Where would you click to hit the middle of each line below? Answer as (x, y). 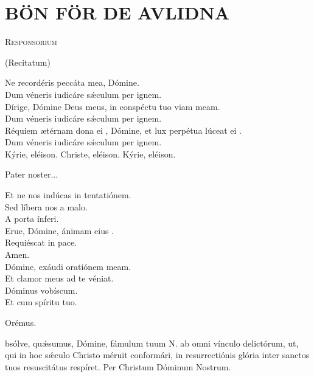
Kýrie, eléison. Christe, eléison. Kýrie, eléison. (90, 154)
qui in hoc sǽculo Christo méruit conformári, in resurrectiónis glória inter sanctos (157, 355)
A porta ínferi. (32, 219)
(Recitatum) (28, 62)
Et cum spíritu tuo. (41, 302)
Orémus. (21, 322)
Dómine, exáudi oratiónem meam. (68, 266)
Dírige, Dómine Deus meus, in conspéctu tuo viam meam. (113, 106)
